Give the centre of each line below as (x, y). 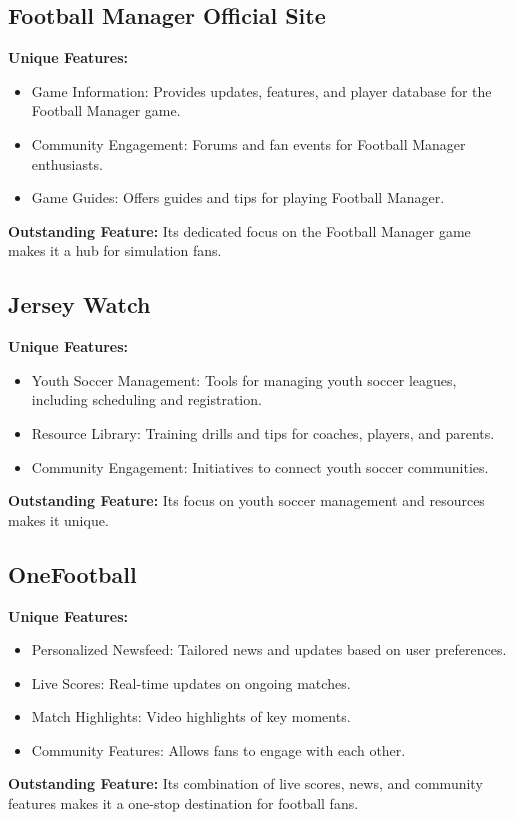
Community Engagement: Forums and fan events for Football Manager (248, 143)
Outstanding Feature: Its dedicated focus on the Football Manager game (239, 230)
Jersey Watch (79, 304)
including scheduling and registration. (146, 399)
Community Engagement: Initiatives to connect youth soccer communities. (260, 466)
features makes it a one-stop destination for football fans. (183, 803)
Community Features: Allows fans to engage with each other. (218, 749)
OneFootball (72, 573)
